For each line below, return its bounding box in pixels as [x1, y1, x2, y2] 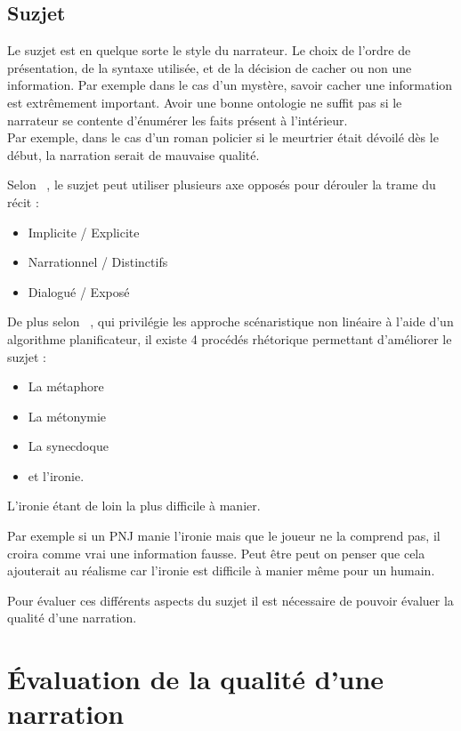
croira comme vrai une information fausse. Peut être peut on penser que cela [7, 543, 425, 562]
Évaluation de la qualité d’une [7, 661, 384, 697]
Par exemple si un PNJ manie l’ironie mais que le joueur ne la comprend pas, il [7, 526, 441, 545]
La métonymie [28, 406, 107, 425]
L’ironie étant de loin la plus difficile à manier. [7, 496, 261, 515]
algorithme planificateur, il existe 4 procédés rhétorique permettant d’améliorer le [7, 329, 452, 348]
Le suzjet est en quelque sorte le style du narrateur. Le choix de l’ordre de [7, 41, 411, 60]
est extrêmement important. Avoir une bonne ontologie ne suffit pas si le [7, 92, 402, 111]
